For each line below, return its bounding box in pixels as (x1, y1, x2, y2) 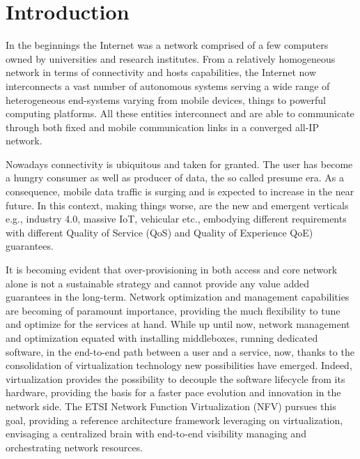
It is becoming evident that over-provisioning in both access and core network (6, 262, 338, 277)
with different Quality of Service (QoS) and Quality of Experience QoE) (6, 225, 313, 239)
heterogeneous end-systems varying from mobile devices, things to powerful (6, 92, 326, 107)
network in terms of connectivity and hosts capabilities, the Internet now (6, 65, 317, 80)
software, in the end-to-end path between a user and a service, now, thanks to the (6, 344, 354, 359)
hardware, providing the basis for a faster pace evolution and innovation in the (6, 385, 341, 400)
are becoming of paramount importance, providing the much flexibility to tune (6, 303, 341, 317)
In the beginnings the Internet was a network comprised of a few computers (6, 38, 329, 52)
